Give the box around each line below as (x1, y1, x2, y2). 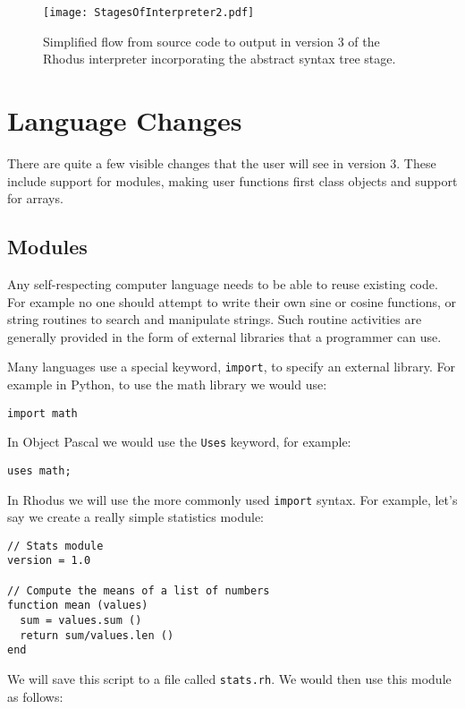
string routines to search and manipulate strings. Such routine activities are (7, 310, 422, 329)
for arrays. (7, 189, 63, 208)
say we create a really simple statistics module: (7, 508, 265, 526)
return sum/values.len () (20, 628, 174, 642)
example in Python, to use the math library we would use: (7, 374, 327, 393)
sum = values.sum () (20, 614, 142, 628)
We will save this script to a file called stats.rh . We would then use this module (7, 670, 452, 688)
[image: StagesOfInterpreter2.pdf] (43, 6, 255, 19)
